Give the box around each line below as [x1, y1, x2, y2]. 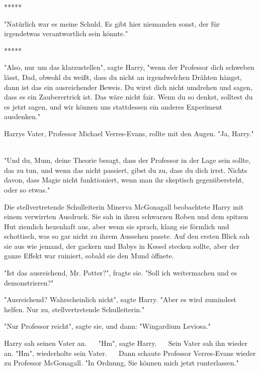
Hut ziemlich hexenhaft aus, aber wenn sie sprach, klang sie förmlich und [4, 221, 229, 231]
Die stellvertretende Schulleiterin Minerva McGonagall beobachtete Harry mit [4, 201, 244, 212]
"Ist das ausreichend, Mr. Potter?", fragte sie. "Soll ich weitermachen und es [4, 267, 237, 278]
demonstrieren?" [4, 277, 54, 288]
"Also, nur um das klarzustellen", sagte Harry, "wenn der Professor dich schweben [4, 62, 254, 72]
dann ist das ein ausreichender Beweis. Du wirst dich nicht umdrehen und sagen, [4, 81, 252, 92]
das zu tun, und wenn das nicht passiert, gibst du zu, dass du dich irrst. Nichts [4, 164, 247, 175]
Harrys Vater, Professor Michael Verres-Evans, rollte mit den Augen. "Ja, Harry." [4, 128, 254, 138]
